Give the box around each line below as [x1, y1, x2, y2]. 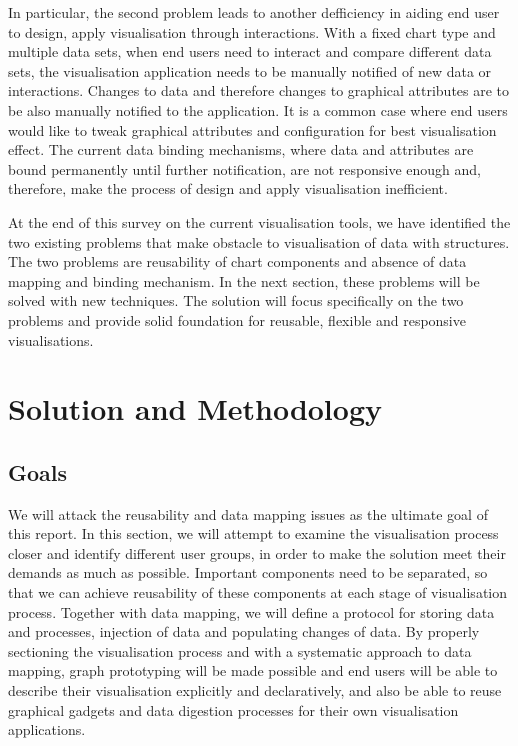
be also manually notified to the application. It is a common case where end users [8, 99, 508, 120]
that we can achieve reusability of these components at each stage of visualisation [8, 582, 507, 603]
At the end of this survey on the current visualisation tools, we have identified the [8, 211, 511, 232]
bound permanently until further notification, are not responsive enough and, [8, 158, 481, 179]
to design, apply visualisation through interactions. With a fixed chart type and [8, 21, 496, 42]
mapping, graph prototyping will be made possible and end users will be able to [8, 660, 498, 681]
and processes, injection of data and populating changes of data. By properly [8, 621, 480, 642]
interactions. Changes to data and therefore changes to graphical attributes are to [8, 80, 510, 101]
